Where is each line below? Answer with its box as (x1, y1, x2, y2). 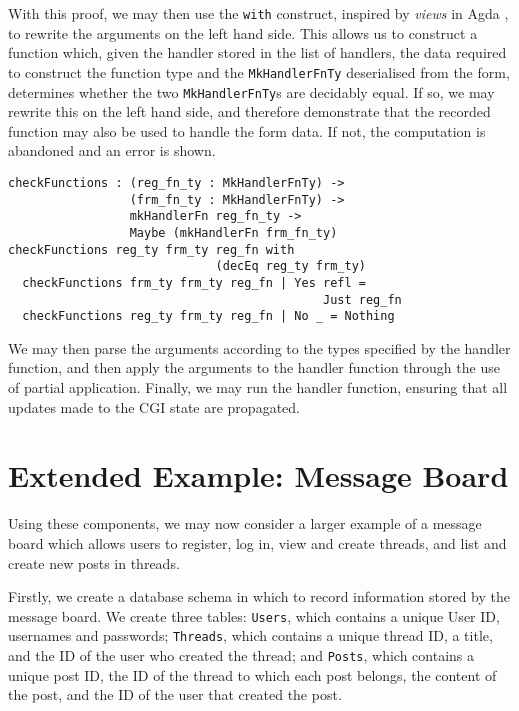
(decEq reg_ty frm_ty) (215, 259, 366, 274)
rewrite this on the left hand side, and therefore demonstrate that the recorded (8, 101, 491, 122)
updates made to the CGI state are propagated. (8, 396, 300, 417)
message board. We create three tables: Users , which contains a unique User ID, (8, 605, 500, 626)
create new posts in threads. (8, 552, 180, 573)
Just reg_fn (323, 292, 402, 307)
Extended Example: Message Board (8, 455, 509, 496)
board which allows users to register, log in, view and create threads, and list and (8, 532, 507, 553)
